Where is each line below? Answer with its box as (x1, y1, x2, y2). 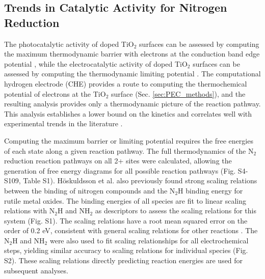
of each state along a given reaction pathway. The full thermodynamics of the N (4, 145, 254, 156)
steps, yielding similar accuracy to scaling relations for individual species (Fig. (4, 245, 248, 256)
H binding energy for (178, 185, 243, 196)
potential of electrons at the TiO (4, 88, 106, 99)
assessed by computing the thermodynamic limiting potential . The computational (4, 68, 261, 79)
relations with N (4, 205, 55, 216)
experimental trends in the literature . (4, 118, 123, 129)
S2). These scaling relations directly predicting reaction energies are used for (4, 255, 243, 266)
